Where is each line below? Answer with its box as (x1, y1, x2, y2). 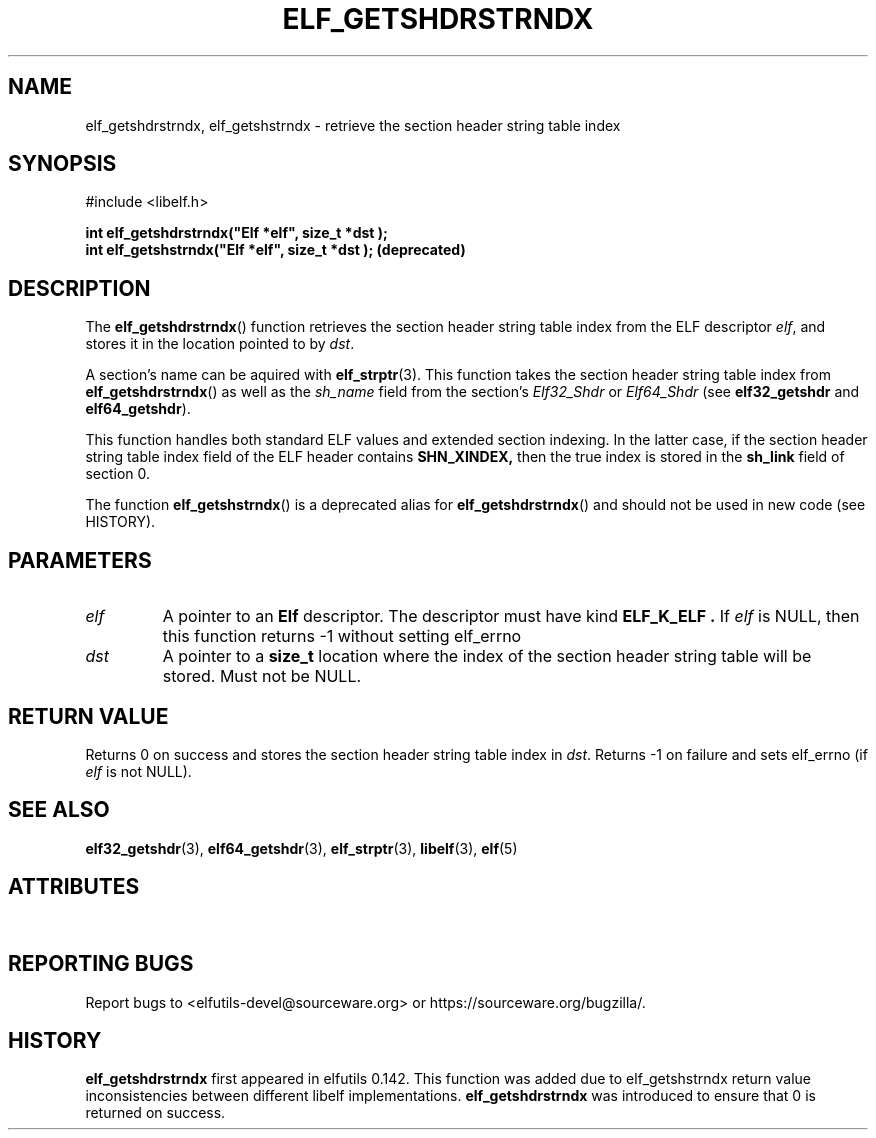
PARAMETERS (8, 547, 152, 573)
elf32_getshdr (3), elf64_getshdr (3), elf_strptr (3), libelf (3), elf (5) (85, 839, 518, 857)
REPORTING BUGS (8, 951, 194, 977)
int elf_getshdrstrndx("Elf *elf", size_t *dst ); (85, 224, 388, 242)
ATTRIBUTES (8, 874, 140, 900)
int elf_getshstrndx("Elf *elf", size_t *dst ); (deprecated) (85, 241, 466, 259)
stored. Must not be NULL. (162, 666, 362, 687)
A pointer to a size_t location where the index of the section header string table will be (162, 646, 812, 667)
